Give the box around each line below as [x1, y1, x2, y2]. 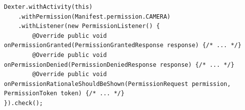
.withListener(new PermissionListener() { [18, 23, 160, 30]
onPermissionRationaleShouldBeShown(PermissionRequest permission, [4, 80, 231, 87]
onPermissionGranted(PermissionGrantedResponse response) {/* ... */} [4, 42, 242, 49]
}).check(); [4, 99, 43, 107]
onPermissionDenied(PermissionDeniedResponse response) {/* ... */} [4, 61, 235, 68]
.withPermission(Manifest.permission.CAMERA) [18, 13, 171, 20]
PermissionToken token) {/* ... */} [4, 90, 125, 97]
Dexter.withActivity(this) [4, 3, 93, 10]
